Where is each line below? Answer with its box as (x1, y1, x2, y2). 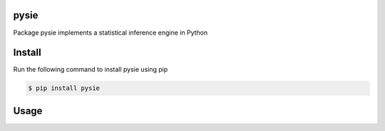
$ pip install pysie (28, 84, 100, 92)
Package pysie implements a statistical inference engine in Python (13, 28, 208, 37)
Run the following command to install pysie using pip (13, 65, 168, 74)
